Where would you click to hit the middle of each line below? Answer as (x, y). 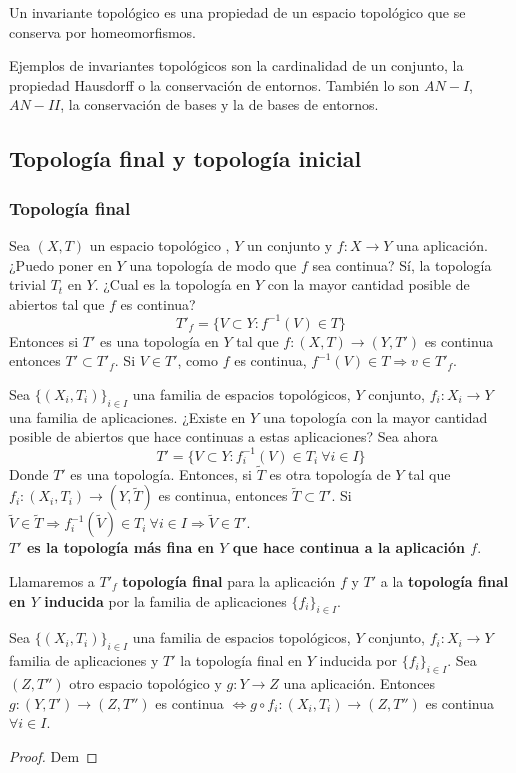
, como (197, 360)
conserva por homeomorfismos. (102, 31)
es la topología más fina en (120, 547)
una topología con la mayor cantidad (375, 416)
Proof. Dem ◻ (53, 755)
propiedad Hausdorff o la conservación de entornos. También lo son (214, 84)
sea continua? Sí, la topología (402, 264)
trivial (28, 284)
